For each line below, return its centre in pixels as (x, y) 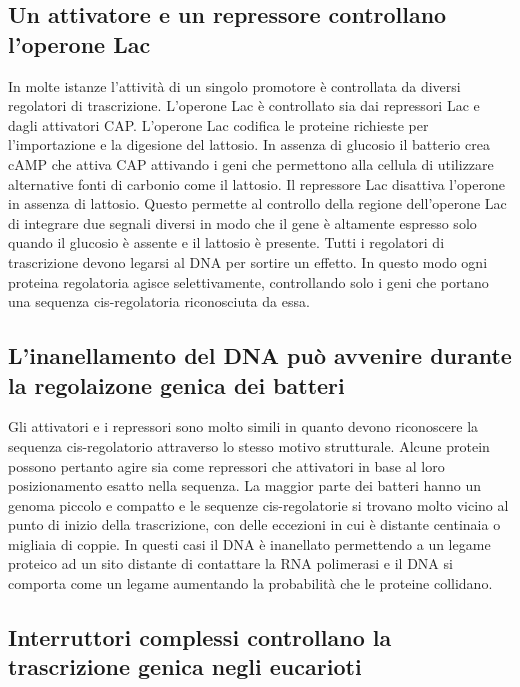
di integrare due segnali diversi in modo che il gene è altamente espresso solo (242, 222)
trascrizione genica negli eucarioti (185, 666)
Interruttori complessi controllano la (200, 637)
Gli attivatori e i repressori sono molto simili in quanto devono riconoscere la (243, 426)
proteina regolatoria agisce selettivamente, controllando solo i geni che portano (248, 281)
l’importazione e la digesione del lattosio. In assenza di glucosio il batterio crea (249, 144)
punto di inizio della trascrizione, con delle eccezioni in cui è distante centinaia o (254, 524)
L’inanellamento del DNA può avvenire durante (260, 355)
